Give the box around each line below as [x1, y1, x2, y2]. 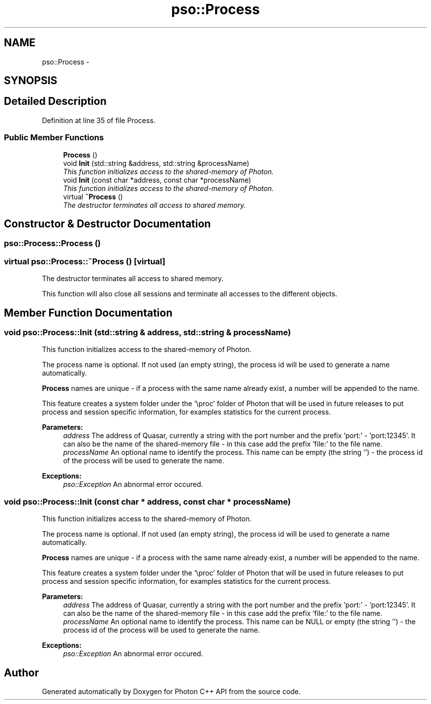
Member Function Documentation [4, 306, 173, 319]
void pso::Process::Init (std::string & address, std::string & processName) [4, 327, 291, 338]
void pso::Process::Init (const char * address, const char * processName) [4, 496, 291, 507]
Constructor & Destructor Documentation [4, 218, 211, 230]
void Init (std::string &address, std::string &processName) [63, 159, 249, 167]
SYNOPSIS [4, 74, 58, 87]
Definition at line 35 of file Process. [42, 116, 155, 125]
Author [4, 666, 39, 679]
